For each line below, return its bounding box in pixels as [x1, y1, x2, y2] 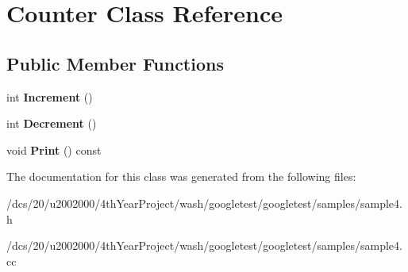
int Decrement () [6, 115, 97, 132]
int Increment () [6, 88, 93, 105]
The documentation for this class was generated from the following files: [6, 168, 356, 185]
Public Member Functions [6, 51, 224, 75]
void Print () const [6, 141, 102, 158]
